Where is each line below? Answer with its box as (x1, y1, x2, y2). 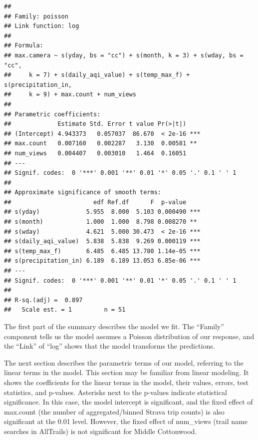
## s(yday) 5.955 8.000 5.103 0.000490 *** (4, 208, 201, 216)
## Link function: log (4, 22, 79, 30)
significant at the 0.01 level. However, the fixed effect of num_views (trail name (4, 416, 248, 427)
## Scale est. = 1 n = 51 (4, 306, 126, 314)
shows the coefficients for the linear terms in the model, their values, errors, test (4, 377, 249, 387)
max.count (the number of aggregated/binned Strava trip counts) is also (4, 406, 225, 417)
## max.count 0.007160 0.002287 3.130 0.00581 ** (4, 140, 197, 147)
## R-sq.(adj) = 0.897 (4, 296, 83, 304)
